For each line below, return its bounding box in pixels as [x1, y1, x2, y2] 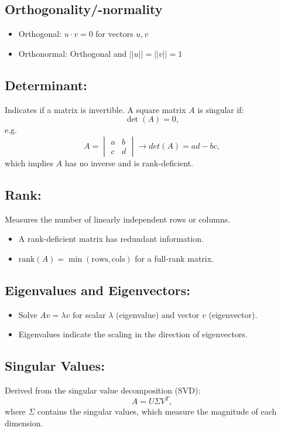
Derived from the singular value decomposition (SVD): [5, 384, 201, 396]
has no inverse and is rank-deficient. [64, 156, 193, 169]
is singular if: [197, 103, 244, 115]
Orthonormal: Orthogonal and [18, 47, 127, 59]
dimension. [5, 416, 43, 429]
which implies [5, 156, 53, 169]
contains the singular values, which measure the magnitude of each [37, 405, 277, 418]
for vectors [95, 28, 133, 40]
